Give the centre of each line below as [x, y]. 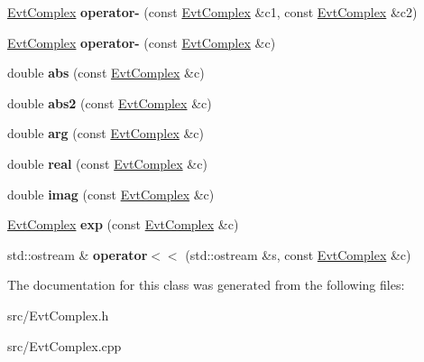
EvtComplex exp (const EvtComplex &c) [123, 224]
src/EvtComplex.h [58, 315]
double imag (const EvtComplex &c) [111, 194]
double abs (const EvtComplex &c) [106, 73]
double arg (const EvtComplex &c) [106, 133]
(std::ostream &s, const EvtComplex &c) [298, 254]
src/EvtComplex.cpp [65, 345]
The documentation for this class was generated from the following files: [206, 285]
